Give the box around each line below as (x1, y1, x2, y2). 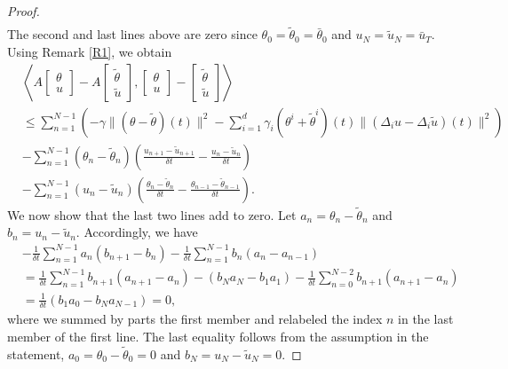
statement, (7, 344, 65, 363)
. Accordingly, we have (75, 223, 198, 241)
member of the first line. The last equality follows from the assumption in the (7, 327, 429, 346)
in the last (398, 310, 454, 328)
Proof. (7, 2, 40, 20)
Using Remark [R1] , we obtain (7, 42, 172, 60)
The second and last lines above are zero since (7, 25, 258, 43)
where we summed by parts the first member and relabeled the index (7, 310, 383, 328)
